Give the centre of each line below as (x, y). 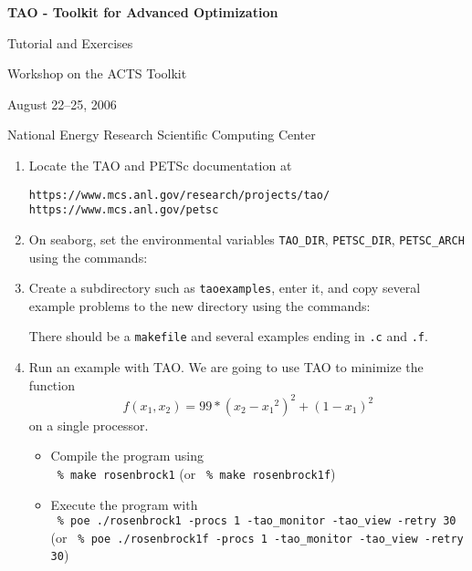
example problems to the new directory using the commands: (199, 305)
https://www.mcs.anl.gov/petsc (124, 210)
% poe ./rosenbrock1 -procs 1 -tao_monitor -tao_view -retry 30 (257, 521)
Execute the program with (124, 504)
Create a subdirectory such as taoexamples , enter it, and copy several (225, 288)
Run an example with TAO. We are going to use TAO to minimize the (226, 367)
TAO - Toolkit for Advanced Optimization (143, 12)
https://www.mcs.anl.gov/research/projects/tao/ (179, 195)
